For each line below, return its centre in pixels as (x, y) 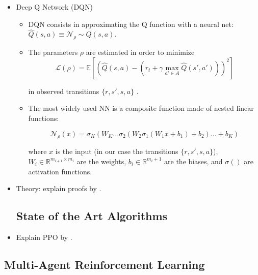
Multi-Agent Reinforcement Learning (105, 264)
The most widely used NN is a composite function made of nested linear (141, 108)
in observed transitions (64, 91)
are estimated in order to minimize (140, 52)
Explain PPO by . (44, 237)
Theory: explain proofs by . (59, 188)
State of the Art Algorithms (92, 216)
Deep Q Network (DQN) (54, 7)
